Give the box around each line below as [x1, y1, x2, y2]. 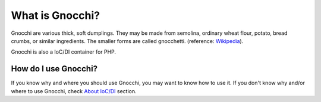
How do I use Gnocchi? [11, 64, 98, 74]
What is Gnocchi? [11, 9, 100, 22]
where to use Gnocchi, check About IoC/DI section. [11, 87, 137, 94]
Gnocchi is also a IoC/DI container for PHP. [11, 48, 116, 55]
